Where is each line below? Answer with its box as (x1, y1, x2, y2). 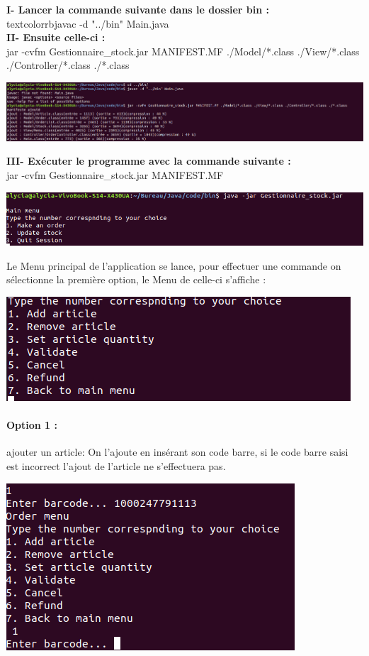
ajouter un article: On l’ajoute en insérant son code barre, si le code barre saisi (6, 444, 348, 459)
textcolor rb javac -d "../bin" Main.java (6, 16, 169, 31)
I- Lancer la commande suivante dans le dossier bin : (6, 2, 270, 16)
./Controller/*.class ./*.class (6, 58, 130, 72)
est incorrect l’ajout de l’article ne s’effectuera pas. (6, 459, 226, 474)
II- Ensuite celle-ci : (6, 30, 106, 45)
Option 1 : (6, 417, 58, 432)
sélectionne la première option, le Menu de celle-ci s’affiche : (6, 272, 266, 287)
